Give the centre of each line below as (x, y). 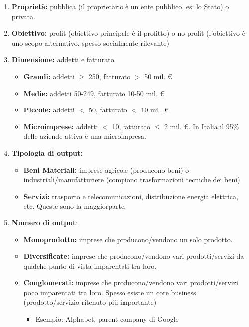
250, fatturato (110, 76)
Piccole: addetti (49, 110)
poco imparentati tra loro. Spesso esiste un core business (110, 292)
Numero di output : (45, 222)
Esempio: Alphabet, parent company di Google (107, 319)
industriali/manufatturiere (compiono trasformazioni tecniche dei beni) (132, 179)
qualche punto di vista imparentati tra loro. (90, 266)
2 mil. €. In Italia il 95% (201, 126)
